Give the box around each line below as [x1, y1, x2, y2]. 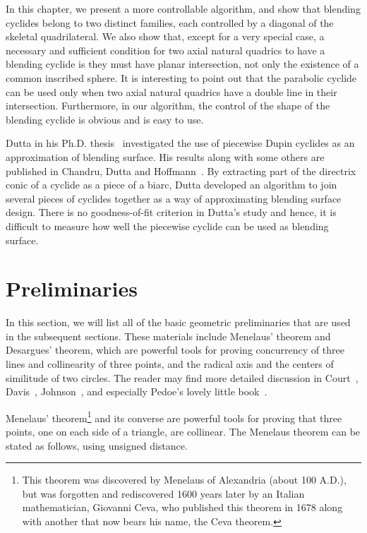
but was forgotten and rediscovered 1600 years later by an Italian [22, 486, 305, 501]
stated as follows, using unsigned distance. [6, 438, 188, 453]
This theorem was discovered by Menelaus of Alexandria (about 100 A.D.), [22, 472, 347, 487]
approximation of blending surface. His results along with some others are [6, 149, 325, 164]
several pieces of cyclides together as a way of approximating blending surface [6, 191, 342, 205]
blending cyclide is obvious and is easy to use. [6, 112, 204, 126]
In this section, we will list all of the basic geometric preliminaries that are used [6, 315, 351, 330]
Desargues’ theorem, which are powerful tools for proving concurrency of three [6, 342, 344, 357]
